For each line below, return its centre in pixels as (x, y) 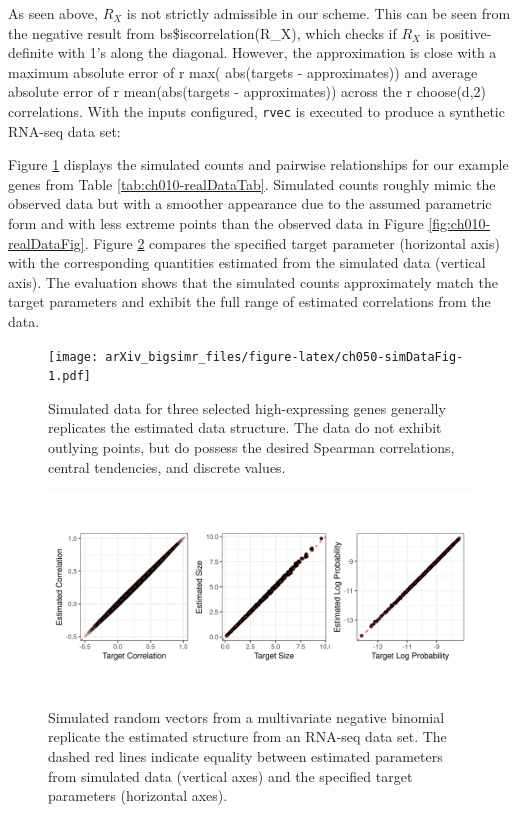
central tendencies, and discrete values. (167, 466)
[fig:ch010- (459, 223)
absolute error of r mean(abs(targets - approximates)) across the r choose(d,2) (247, 91)
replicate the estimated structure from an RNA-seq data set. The (247, 736)
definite (31, 52)
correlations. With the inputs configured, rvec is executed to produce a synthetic (256, 110)
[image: (73, 356)
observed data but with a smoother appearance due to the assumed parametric (250, 203)
